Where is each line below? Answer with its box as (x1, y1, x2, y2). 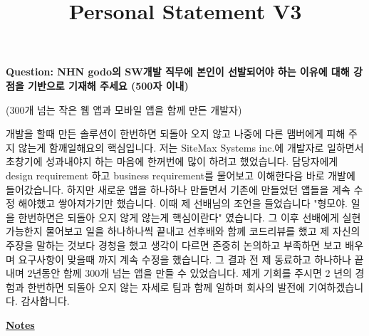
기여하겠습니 (308, 279, 364, 294)
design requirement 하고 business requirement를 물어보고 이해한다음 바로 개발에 (6, 167, 355, 182)
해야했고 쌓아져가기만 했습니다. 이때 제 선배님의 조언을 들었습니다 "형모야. (18, 196, 348, 211)
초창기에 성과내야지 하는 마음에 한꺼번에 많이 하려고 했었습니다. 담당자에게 (6, 154, 338, 169)
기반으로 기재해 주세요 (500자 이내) (28, 78, 189, 93)
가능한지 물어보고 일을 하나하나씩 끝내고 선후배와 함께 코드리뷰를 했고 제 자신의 (6, 224, 360, 238)
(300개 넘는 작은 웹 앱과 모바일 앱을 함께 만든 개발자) (6, 102, 242, 117)
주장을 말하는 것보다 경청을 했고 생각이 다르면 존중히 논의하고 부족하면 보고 (6, 237, 342, 252)
